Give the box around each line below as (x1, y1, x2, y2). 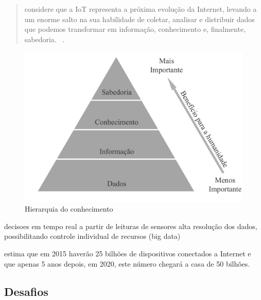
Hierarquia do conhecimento (25, 203, 113, 214)
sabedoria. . (24, 33, 65, 44)
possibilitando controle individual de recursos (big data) (4, 231, 181, 241)
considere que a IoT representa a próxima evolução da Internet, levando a (24, 4, 257, 14)
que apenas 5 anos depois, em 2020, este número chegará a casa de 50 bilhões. (4, 258, 250, 269)
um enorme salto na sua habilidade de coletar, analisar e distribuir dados (24, 13, 255, 24)
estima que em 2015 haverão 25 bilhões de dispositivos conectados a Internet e (4, 248, 251, 259)
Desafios (4, 283, 48, 299)
